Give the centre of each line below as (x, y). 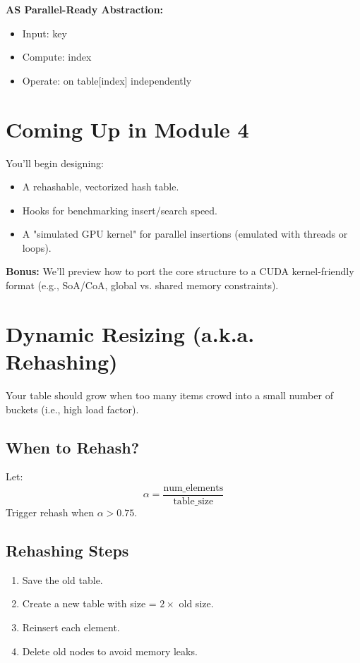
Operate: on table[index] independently (107, 80)
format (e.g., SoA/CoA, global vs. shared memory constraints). (142, 285)
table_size (193, 502)
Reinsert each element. (71, 627)
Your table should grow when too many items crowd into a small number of (169, 395)
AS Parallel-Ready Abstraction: (85, 9)
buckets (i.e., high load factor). (72, 409)
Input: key (44, 33)
